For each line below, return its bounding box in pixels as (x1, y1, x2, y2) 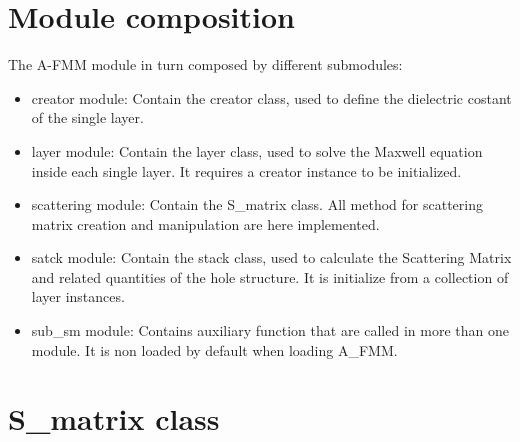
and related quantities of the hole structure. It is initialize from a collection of (31, 266, 509, 287)
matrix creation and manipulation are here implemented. (31, 213, 380, 234)
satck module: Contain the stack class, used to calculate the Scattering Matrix (31, 247, 512, 268)
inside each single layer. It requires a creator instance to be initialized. (31, 160, 462, 181)
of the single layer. (31, 107, 144, 128)
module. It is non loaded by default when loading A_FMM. (31, 339, 398, 360)
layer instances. (31, 286, 125, 307)
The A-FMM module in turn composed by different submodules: (8, 54, 403, 75)
